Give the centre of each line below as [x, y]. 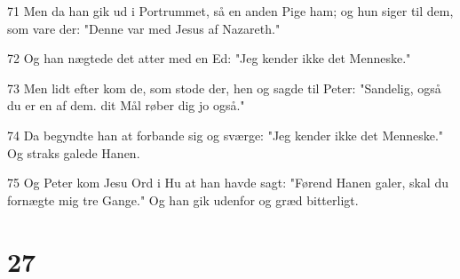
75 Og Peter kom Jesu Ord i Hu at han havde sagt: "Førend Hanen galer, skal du [228, 183]
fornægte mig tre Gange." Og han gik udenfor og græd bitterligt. [183, 199]
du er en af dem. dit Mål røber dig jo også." [126, 105]
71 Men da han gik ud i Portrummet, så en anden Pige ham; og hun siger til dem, [230, 11]
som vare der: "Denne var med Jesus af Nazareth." [144, 28]
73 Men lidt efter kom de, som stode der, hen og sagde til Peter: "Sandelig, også [224, 88]
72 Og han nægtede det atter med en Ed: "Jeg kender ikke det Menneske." [209, 58]
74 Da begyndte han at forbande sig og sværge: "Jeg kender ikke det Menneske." [226, 135]
